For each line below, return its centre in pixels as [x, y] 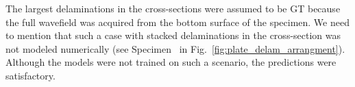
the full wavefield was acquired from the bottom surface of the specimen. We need [177, 22]
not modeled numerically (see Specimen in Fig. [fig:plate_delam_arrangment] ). [175, 48]
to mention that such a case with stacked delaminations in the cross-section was [173, 35]
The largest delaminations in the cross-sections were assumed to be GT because [173, 8]
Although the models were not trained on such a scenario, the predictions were [171, 62]
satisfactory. [30, 75]
